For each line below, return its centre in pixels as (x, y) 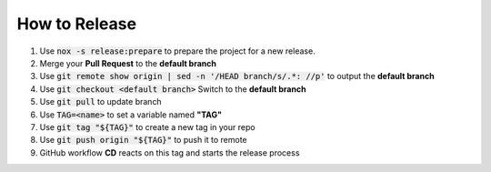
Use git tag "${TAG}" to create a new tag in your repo (147, 126)
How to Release (76, 24)
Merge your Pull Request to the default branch (128, 63)
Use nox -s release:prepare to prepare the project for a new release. (177, 51)
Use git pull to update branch (101, 102)
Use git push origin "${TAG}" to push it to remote (143, 140)
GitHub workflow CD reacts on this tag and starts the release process (170, 152)
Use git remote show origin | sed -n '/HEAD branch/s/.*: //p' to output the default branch (237, 76)
